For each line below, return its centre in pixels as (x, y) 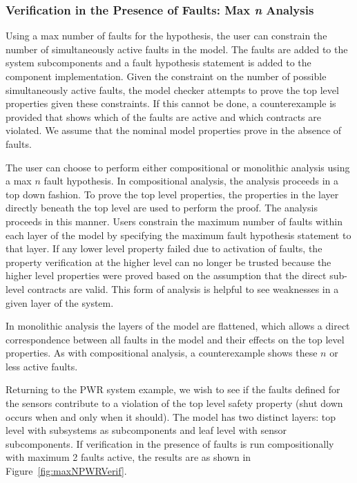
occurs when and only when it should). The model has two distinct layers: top (171, 416)
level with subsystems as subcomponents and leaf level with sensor (146, 430)
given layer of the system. (60, 302)
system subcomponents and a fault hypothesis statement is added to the (158, 63)
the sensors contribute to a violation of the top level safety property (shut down (174, 403)
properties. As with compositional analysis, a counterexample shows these (162, 353)
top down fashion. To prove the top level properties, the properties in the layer (172, 194)
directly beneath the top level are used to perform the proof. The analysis (162, 208)
